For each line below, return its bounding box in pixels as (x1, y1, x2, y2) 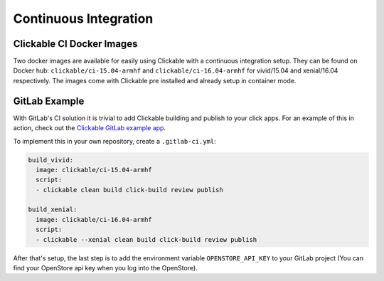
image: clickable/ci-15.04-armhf (36, 166, 152, 174)
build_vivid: (28, 156, 74, 164)
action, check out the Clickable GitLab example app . (13, 124, 166, 132)
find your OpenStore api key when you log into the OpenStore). (13, 264, 198, 272)
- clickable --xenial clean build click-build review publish (36, 235, 257, 243)
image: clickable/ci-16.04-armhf (36, 216, 152, 223)
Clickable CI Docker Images (13, 38, 138, 50)
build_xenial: (28, 206, 78, 213)
